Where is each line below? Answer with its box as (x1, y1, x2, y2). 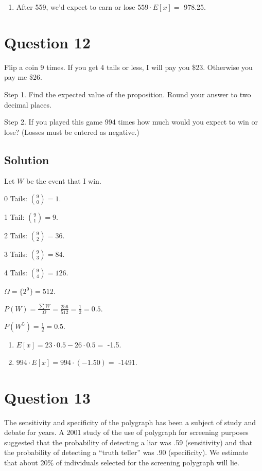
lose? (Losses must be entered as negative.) (4, 126, 139, 137)
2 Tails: (4, 230, 27, 241)
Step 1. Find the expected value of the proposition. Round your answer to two (4, 89, 251, 99)
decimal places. (4, 99, 51, 110)
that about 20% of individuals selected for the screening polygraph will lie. (4, 457, 239, 467)
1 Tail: (4, 212, 25, 222)
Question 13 (4, 387, 91, 408)
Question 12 (4, 31, 91, 53)
